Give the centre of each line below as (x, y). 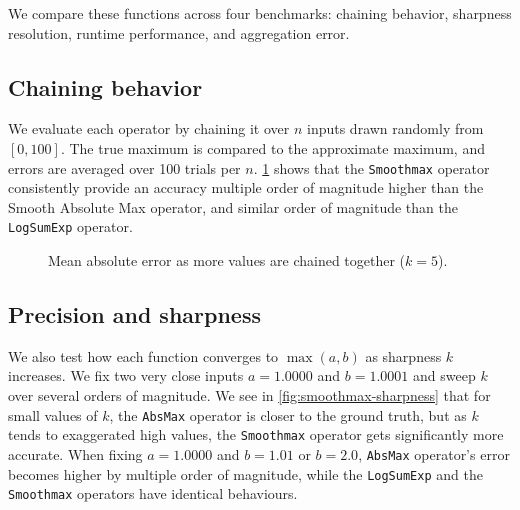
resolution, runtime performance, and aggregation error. (179, 32)
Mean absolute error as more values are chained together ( (227, 260)
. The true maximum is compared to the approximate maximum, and (272, 147)
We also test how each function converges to (143, 355)
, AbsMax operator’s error (434, 453)
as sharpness (403, 355)
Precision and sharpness (134, 314)
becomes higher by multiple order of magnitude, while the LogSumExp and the (245, 473)
